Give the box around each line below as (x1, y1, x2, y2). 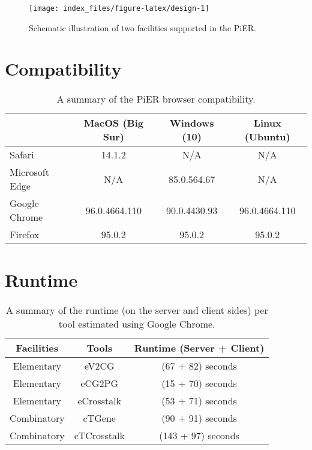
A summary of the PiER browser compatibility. (56, 92, 256, 106)
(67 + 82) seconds (161, 358, 237, 373)
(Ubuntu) (244, 130, 290, 144)
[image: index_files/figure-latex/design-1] (29, 4, 209, 13)
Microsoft (10, 165, 49, 179)
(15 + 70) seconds (161, 376, 237, 390)
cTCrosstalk (74, 428, 125, 442)
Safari (10, 148, 34, 162)
